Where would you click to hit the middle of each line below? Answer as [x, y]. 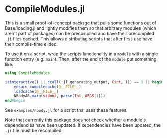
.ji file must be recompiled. [34, 131]
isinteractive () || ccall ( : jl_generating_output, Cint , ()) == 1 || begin [84, 82]
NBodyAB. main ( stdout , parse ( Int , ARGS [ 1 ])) [60, 96]
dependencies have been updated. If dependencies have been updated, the [83, 125]
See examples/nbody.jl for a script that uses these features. [66, 110]
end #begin [15, 101]
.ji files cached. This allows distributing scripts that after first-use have [79, 39]
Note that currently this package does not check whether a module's [76, 120]
